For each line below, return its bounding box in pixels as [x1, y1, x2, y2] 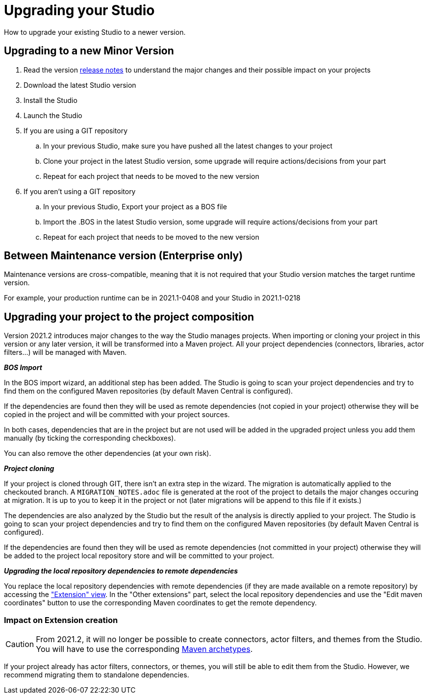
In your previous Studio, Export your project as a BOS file [43, 202, 227, 211]
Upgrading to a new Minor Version [4, 45, 174, 57]
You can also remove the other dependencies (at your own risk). [4, 449, 211, 458]
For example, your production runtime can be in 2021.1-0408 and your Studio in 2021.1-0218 [4, 294, 301, 302]
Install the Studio [24, 96, 77, 104]
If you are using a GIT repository [24, 126, 128, 135]
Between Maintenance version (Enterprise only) [4, 249, 243, 262]
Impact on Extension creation [4, 615, 118, 625]
